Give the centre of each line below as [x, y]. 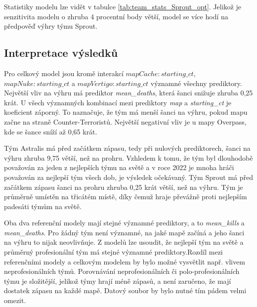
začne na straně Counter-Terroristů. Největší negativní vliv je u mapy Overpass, [125, 121]
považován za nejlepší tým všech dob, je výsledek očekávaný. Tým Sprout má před [128, 177]
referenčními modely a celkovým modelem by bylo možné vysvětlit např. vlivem [125, 261]
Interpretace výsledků [61, 53]
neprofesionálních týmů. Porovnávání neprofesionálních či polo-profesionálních [122, 271]
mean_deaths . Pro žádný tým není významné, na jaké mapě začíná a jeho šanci [124, 232]
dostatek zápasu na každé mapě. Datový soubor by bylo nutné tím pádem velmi [125, 290]
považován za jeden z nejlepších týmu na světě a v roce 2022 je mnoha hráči [119, 167]
